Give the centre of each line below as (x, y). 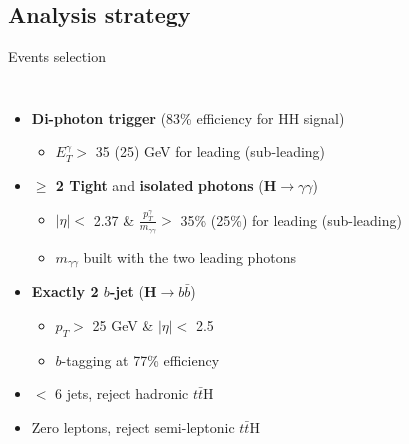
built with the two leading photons (189, 256)
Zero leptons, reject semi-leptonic (133, 426)
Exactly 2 (65, 291)
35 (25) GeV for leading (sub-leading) (210, 151)
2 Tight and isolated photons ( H (166, 184)
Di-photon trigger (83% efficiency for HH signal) (188, 117)
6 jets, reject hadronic (122, 393)
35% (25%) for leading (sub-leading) (291, 219)
